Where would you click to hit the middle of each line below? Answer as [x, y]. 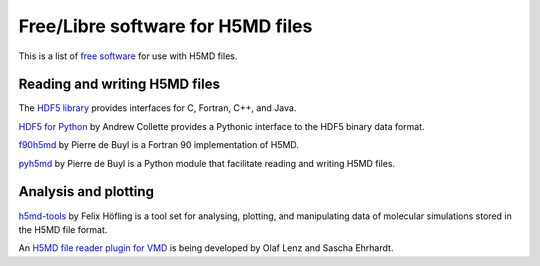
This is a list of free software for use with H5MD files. [128, 56]
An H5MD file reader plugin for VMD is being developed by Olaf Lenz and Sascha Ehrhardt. [206, 248]
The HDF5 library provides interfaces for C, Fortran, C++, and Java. [157, 108]
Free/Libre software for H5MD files [165, 26]
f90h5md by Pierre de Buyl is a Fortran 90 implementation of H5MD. [159, 145]
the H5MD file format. [63, 229]
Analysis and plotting [86, 191]
